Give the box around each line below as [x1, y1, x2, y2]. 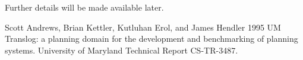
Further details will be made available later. [5, 1, 164, 13]
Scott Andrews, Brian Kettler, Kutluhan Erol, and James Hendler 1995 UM [5, 21, 281, 33]
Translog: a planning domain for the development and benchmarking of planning [5, 32, 298, 45]
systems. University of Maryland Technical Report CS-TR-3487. [5, 44, 238, 56]
